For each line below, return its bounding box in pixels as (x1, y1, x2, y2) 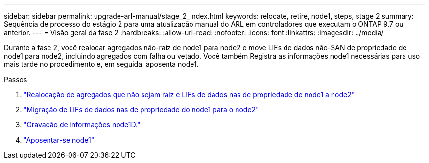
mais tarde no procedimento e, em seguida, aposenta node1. (4, 60, 199, 68)
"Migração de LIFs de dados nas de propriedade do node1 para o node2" (24, 105, 259, 114)
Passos (4, 75, 27, 83)
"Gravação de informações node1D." (24, 121, 141, 129)
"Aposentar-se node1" (24, 136, 95, 144)
